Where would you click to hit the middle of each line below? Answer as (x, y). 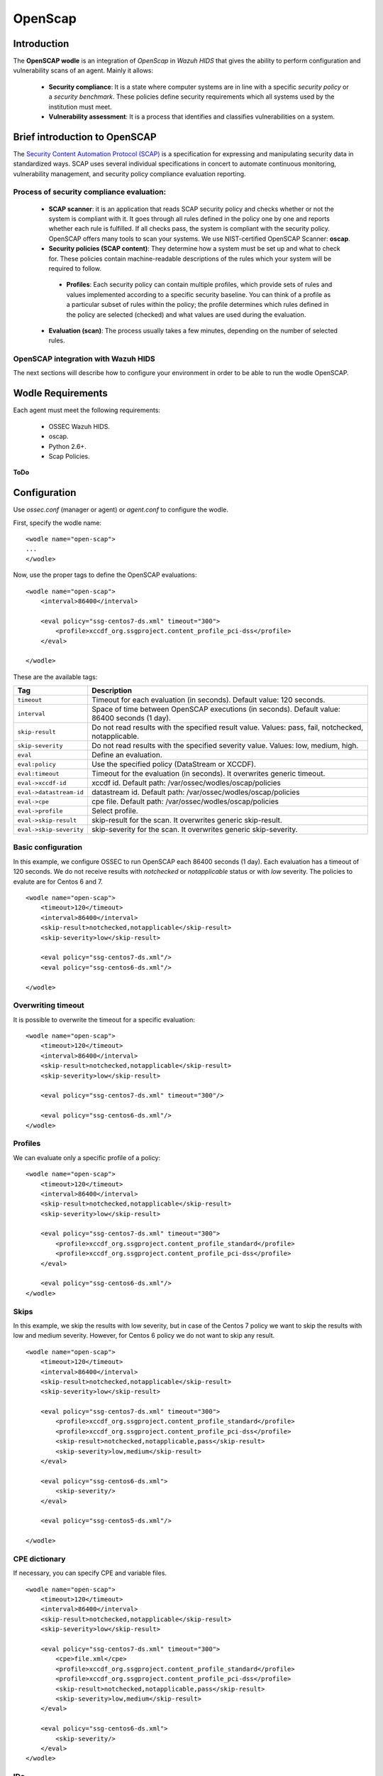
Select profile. (115, 811)
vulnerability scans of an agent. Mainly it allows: (83, 70)
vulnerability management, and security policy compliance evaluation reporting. (129, 173)
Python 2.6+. (67, 446)
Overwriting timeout (49, 1005)
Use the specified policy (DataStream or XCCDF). (174, 764)
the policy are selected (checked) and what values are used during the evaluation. (186, 314)
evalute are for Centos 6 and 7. (58, 882)
